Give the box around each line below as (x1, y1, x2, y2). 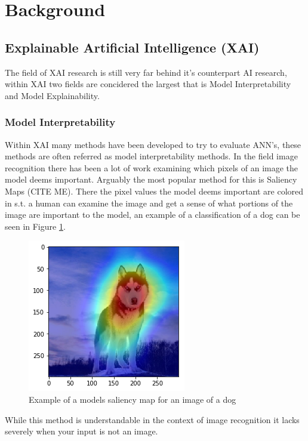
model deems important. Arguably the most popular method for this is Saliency (5, 173, 297, 186)
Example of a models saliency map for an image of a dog (29, 393, 236, 405)
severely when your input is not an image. (5, 425, 158, 437)
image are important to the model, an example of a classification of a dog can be (5, 208, 300, 221)
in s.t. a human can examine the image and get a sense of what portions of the (5, 196, 293, 209)
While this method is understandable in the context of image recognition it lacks (5, 413, 300, 425)
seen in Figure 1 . (5, 220, 66, 232)
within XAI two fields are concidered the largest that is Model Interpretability (5, 78, 291, 90)
